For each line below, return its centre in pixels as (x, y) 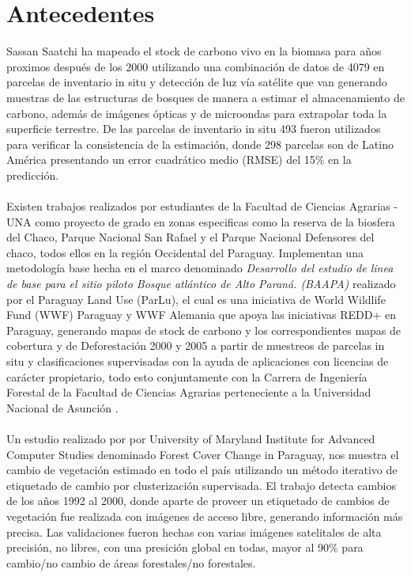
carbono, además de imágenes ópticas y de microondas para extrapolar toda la (197, 113)
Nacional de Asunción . (62, 407)
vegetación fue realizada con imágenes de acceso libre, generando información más (205, 516)
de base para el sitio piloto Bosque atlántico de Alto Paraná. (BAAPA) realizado (201, 284)
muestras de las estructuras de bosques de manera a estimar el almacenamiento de (205, 97)
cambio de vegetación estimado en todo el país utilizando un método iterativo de (202, 470)
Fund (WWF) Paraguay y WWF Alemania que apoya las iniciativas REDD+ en (201, 315)
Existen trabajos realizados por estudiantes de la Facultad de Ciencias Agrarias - (202, 206)
